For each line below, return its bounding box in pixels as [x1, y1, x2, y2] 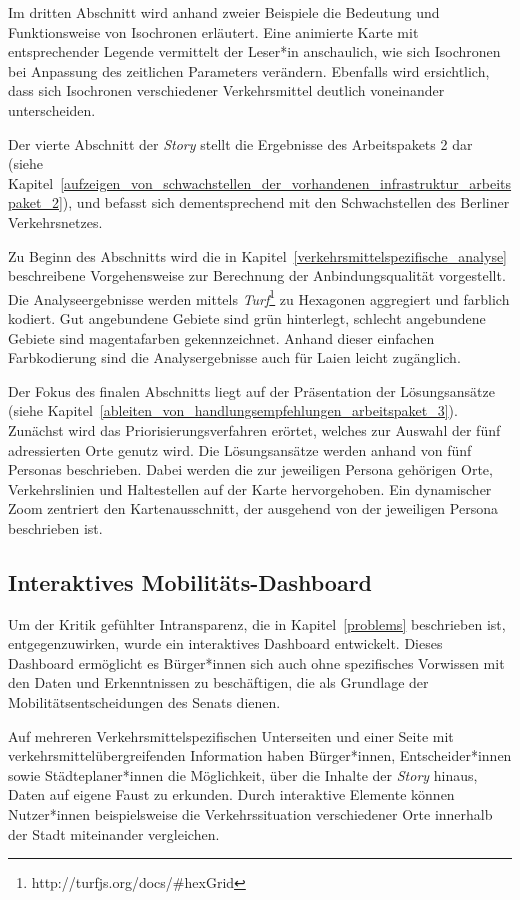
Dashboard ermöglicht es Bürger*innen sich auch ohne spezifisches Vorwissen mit [8, 652, 505, 673]
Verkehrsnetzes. [8, 211, 103, 232]
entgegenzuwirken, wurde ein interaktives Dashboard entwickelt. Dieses [8, 633, 443, 654]
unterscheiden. [8, 99, 96, 120]
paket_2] [8, 192, 63, 213]
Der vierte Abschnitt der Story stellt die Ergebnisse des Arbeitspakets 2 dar [8, 133, 473, 154]
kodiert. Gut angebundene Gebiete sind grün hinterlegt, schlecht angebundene [8, 307, 486, 328]
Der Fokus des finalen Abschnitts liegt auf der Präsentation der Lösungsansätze [8, 380, 495, 401]
